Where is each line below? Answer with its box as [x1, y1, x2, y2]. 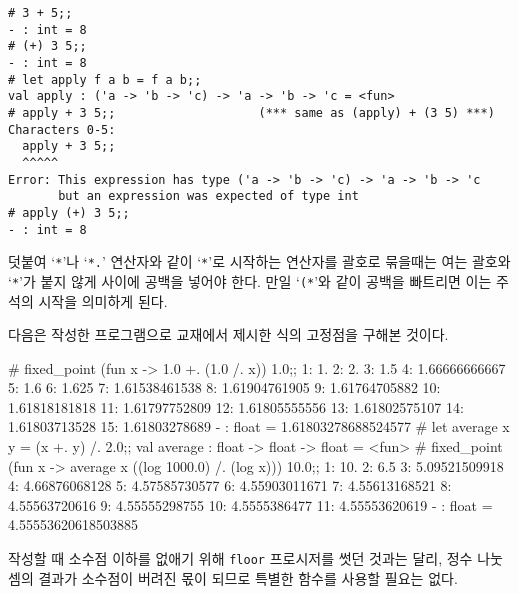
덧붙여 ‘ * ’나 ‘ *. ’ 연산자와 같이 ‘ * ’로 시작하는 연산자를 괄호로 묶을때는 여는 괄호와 [8, 251, 511, 272]
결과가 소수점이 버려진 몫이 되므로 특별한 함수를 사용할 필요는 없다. [38, 567, 458, 588]
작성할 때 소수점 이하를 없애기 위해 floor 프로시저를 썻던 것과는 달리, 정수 [8, 548, 473, 569]
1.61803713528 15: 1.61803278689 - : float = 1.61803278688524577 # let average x [8, 416, 510, 437]
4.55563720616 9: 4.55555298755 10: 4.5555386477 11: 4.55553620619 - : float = [8, 494, 493, 515]
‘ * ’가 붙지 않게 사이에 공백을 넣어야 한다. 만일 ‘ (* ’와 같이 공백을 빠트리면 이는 [8, 270, 492, 291]
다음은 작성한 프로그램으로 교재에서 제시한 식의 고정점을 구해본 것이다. [8, 324, 449, 345]
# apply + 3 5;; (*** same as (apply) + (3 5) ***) [8, 105, 495, 120]
